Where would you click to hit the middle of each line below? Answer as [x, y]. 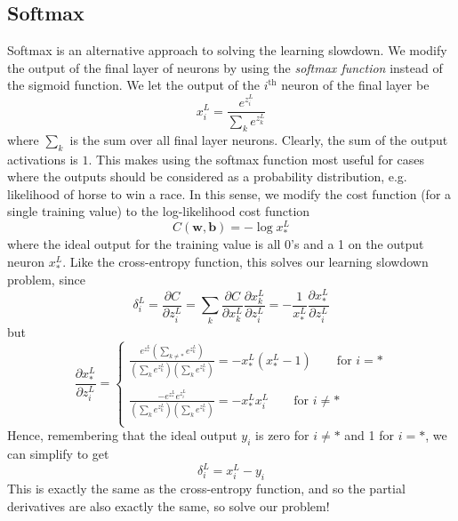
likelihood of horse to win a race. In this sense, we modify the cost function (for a [229, 193]
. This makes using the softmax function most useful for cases [256, 159]
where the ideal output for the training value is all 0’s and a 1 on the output [216, 244]
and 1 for [369, 435]
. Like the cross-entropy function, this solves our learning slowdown [245, 261]
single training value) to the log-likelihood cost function [159, 211]
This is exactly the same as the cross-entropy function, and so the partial [206, 489]
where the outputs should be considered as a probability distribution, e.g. [207, 176]
